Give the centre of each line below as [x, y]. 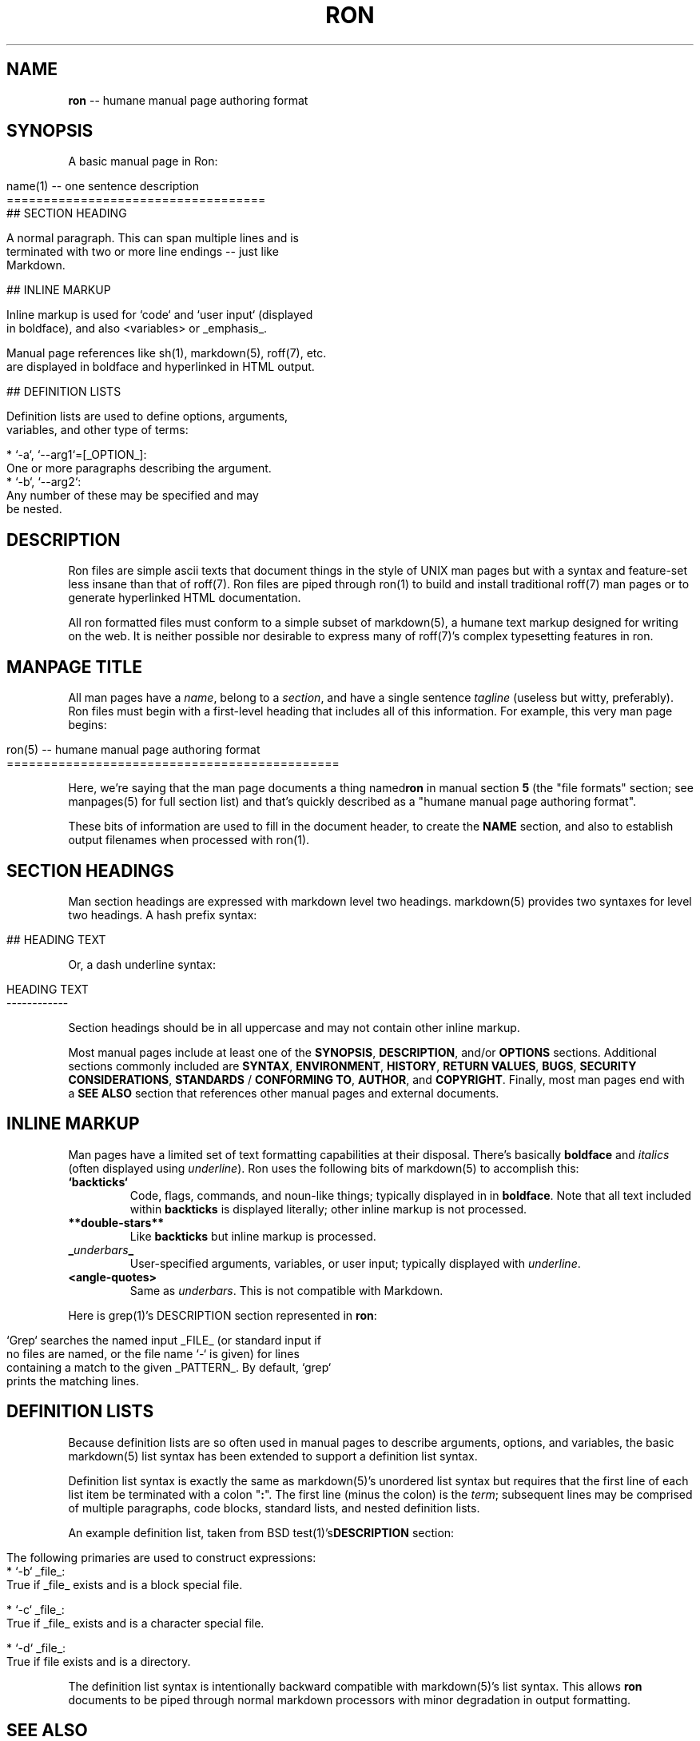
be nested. [34, 509]
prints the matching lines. [73, 1380]
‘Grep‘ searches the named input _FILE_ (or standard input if [164, 1340]
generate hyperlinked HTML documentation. [185, 598]
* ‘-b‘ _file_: [36, 1571]
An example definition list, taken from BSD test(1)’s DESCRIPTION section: [261, 1532]
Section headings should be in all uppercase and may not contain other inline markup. [294, 1027]
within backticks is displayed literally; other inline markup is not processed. [328, 1209]
